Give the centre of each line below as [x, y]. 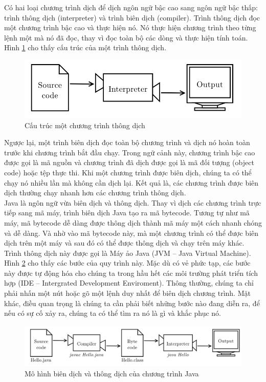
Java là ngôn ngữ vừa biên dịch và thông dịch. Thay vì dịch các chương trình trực [133, 202]
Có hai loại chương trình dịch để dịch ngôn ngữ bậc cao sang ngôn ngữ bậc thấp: [131, 7]
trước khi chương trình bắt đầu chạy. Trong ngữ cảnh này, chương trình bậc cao [130, 152]
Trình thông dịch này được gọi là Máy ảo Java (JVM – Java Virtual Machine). [128, 253]
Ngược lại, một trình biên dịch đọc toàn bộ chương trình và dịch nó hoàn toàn [127, 142]
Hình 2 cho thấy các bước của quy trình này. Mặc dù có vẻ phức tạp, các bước [127, 263]
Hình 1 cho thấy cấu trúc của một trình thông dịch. [85, 47]
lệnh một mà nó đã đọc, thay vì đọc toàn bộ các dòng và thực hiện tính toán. [126, 37]
